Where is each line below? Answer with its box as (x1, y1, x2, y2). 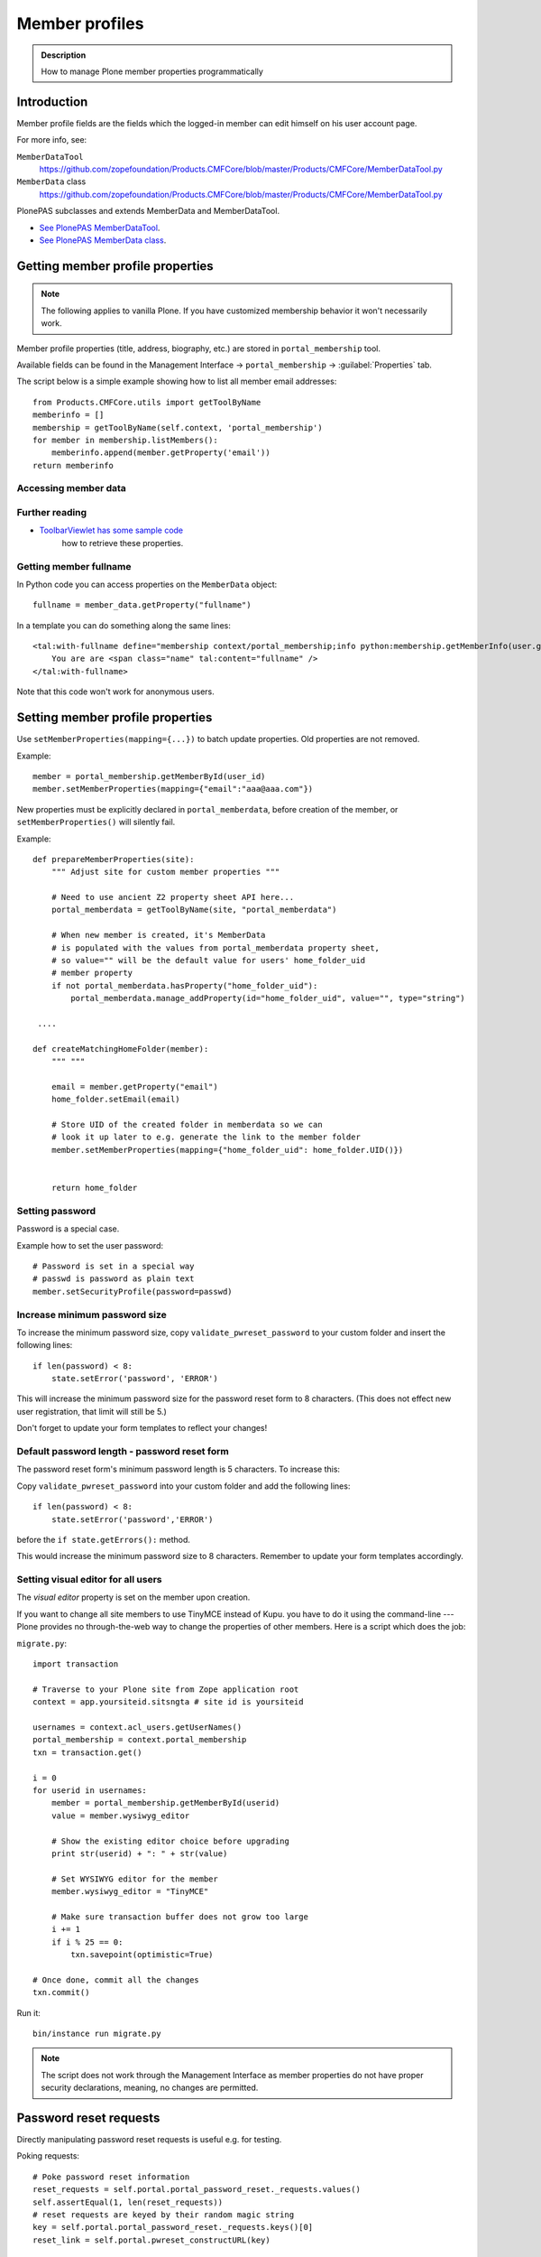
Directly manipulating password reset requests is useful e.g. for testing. (16, 2134, 282, 2145)
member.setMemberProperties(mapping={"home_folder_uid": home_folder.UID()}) (50, 1145, 404, 1155)
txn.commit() (32, 1987, 90, 1998)
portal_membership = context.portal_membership (32, 1734, 247, 1745)
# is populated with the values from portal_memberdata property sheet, (50, 943, 381, 952)
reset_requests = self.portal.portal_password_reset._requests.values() (32, 2185, 361, 2195)
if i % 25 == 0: (50, 1937, 124, 1947)
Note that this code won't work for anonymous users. (16, 686, 215, 697)
